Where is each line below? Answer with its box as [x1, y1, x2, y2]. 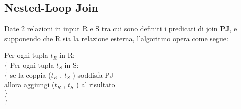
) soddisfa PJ [72, 69, 114, 80]
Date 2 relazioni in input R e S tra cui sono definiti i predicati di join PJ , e [4, 23, 237, 34]
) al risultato [76, 79, 115, 90]
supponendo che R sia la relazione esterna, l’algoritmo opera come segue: [4, 33, 228, 43]
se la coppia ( [10, 69, 51, 80]
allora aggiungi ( [4, 79, 55, 90]
